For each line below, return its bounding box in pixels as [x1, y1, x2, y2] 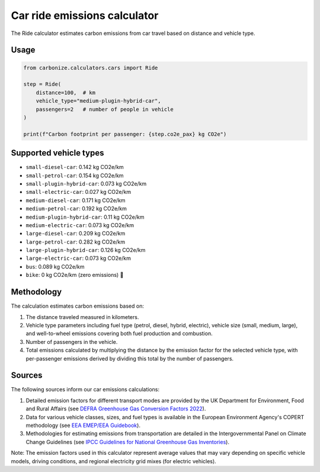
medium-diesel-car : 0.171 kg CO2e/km [25, 196, 126, 204]
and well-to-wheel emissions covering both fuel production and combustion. [25, 330, 213, 337]
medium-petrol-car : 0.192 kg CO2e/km [25, 205, 127, 212]
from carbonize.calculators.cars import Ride [23, 64, 158, 71]
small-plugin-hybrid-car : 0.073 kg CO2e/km [25, 180, 147, 187]
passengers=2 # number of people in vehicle [36, 106, 174, 113]
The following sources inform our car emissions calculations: [11, 386, 160, 393]
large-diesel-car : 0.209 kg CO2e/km [25, 230, 126, 237]
